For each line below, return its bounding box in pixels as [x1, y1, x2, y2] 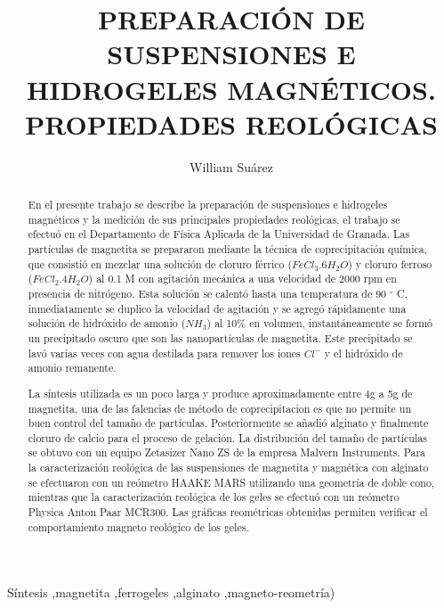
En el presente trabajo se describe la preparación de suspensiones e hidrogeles [28, 197, 388, 212]
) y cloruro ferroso [348, 256, 432, 271]
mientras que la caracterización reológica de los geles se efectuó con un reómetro [28, 489, 400, 505]
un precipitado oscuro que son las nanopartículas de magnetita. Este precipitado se [28, 330, 413, 345]
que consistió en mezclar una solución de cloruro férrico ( [28, 256, 293, 271]
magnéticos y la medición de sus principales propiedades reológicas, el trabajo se [28, 211, 400, 226]
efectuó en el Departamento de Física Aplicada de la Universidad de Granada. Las [28, 226, 410, 242]
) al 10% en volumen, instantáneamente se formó [206, 316, 433, 331]
